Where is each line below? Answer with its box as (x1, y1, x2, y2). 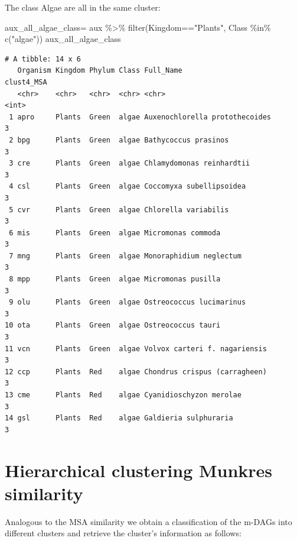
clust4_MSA (5, 77, 47, 86)
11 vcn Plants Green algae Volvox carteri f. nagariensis (5, 344, 267, 353)
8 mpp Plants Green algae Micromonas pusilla (9, 275, 221, 284)
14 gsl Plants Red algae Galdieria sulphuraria (5, 414, 233, 423)
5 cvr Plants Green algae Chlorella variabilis (9, 205, 229, 214)
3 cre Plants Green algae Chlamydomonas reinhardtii (9, 159, 250, 168)
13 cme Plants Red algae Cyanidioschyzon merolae (5, 391, 241, 399)
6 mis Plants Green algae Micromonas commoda (9, 228, 221, 237)
